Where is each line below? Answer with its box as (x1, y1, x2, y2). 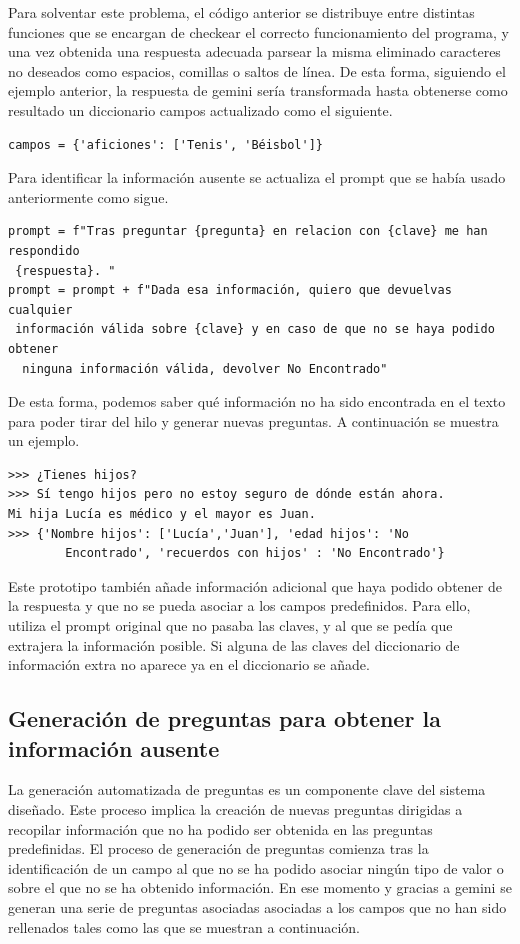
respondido (8, 243, 80, 258)
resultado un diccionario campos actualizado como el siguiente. (8, 99, 393, 120)
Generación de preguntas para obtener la (8, 703, 441, 734)
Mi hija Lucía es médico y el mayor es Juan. (8, 507, 316, 522)
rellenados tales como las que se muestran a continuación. (8, 916, 360, 937)
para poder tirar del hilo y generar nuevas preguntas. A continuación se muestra (8, 410, 499, 431)
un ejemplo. (8, 430, 80, 451)
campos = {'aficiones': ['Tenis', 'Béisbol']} (8, 137, 323, 152)
